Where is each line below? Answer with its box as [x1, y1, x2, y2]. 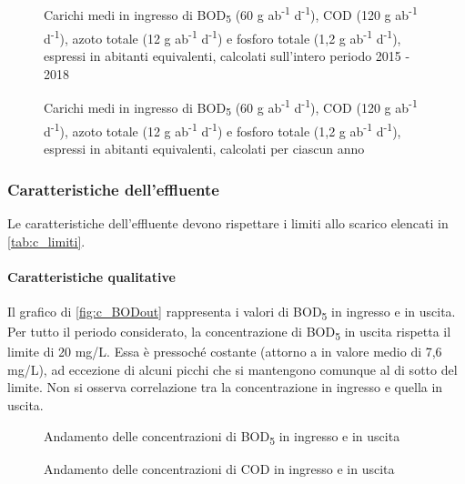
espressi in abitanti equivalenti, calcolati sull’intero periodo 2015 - [44, 46, 410, 66]
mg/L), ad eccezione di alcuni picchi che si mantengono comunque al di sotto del [7, 359, 458, 378]
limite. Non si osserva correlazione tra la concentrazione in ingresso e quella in [7, 378, 443, 397]
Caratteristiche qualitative [7, 267, 176, 286]
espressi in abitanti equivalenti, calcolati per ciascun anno [44, 139, 365, 158]
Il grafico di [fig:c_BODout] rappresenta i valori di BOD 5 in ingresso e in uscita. [7, 302, 456, 323]
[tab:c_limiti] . [7, 231, 86, 250]
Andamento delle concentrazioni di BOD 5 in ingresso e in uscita [44, 426, 400, 448]
